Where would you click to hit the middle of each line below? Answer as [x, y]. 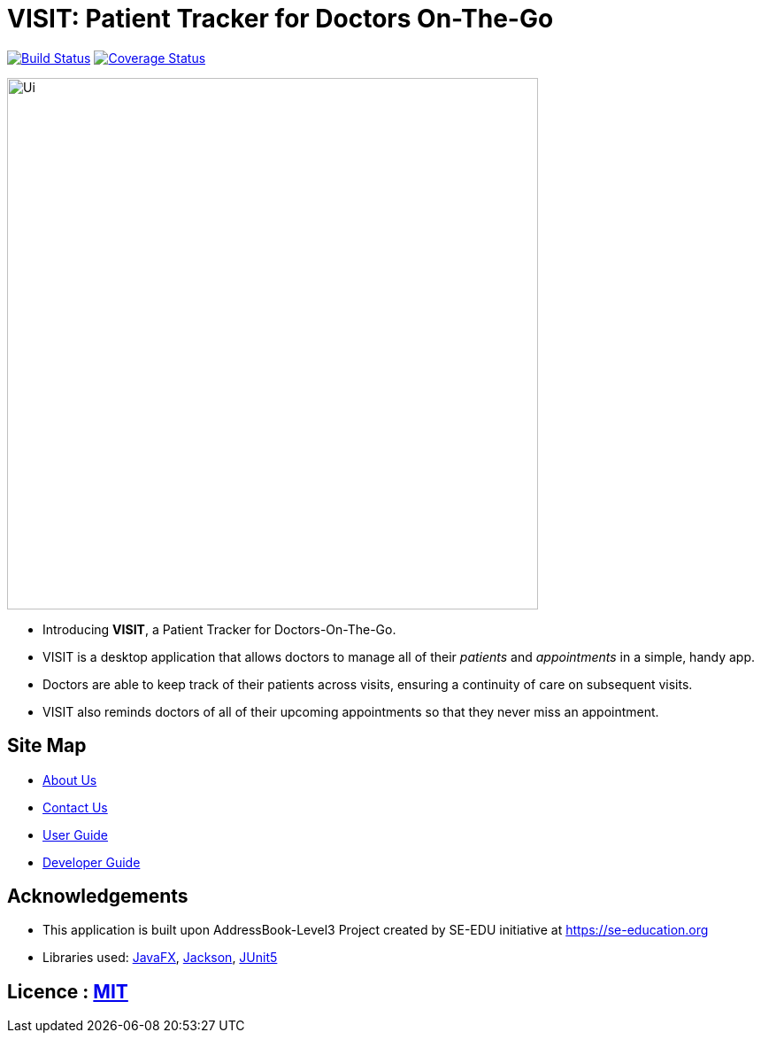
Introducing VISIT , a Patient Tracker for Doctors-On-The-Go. [219, 629]
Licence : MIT [68, 991]
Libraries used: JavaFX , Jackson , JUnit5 [160, 958]
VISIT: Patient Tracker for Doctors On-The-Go [281, 19]
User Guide [76, 834]
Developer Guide [92, 862]
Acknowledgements [98, 896]
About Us [70, 780]
